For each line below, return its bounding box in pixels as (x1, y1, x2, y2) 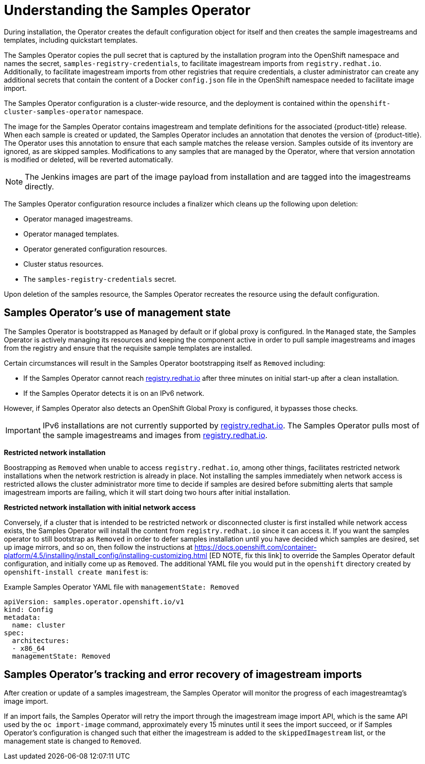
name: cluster (12, 621, 66, 629)
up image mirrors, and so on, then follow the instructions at (4, 543, 193, 551)
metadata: (4, 613, 41, 621)
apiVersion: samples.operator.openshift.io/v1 (4, 597, 184, 606)
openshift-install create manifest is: (4, 567, 148, 576)
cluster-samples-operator (4, 107, 102, 116)
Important (5, 425, 41, 435)
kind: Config (4, 605, 53, 613)
